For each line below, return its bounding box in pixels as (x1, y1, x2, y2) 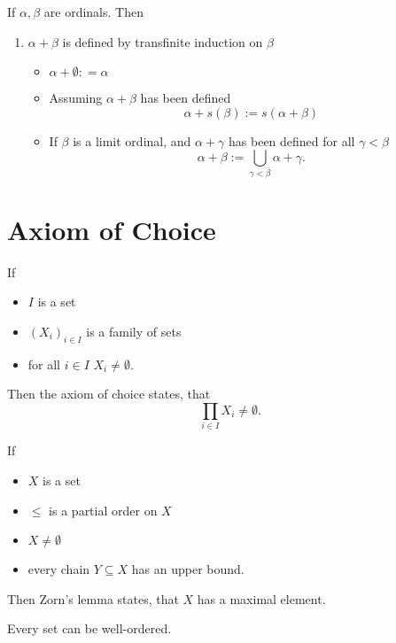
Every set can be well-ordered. (7, 619, 172, 638)
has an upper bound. (131, 560, 245, 578)
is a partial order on (49, 500, 158, 519)
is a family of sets (86, 322, 182, 341)
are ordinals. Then (43, 3, 144, 20)
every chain (27, 560, 90, 578)
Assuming (49, 89, 103, 107)
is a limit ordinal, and (73, 131, 191, 150)
